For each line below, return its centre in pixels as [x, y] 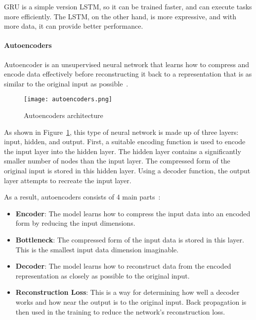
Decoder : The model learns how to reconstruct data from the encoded [123, 266]
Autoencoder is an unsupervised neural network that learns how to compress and [127, 64]
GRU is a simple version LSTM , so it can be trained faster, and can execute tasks [128, 6]
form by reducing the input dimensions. [75, 223]
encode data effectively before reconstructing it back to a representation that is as [128, 74]
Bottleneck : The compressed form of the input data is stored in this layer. [130, 239]
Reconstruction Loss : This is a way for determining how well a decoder [128, 292]
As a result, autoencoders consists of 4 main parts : [82, 197]
